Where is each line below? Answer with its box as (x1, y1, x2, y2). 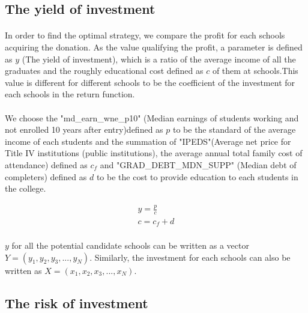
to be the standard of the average (172, 123, 296, 136)
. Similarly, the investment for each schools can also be (89, 251, 291, 263)
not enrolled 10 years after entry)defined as (5, 123, 163, 136)
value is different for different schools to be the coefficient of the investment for (5, 76, 295, 88)
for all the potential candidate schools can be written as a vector (11, 239, 249, 251)
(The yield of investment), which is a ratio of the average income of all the (22, 52, 296, 65)
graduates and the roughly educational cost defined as (5, 64, 204, 77)
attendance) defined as (5, 158, 88, 171)
